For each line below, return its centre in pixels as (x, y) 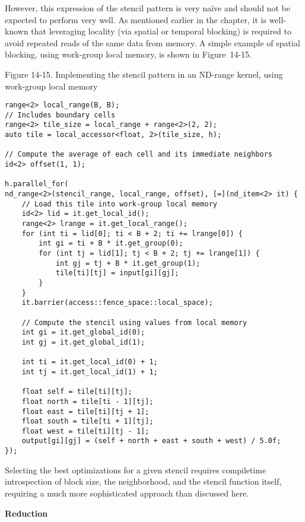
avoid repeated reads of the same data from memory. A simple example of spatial (152, 42)
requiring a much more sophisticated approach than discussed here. (127, 493)
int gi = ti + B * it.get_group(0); (111, 244)
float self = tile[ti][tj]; (77, 392)
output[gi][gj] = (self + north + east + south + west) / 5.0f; (151, 441)
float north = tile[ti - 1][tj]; (88, 401)
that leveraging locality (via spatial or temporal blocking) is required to (161, 31)
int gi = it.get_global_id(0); (83, 332)
